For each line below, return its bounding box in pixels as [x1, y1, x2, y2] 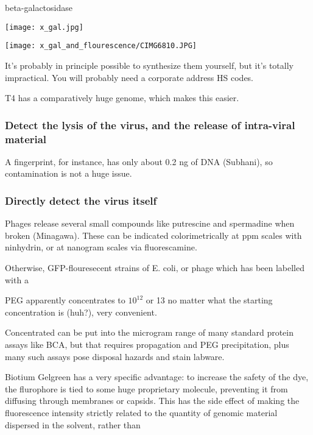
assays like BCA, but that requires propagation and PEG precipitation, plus [5, 338, 289, 350]
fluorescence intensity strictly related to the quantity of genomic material [5, 406, 278, 419]
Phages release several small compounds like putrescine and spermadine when [5, 217, 295, 230]
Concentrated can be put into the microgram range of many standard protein [5, 326, 294, 339]
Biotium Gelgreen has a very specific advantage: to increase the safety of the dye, [5, 370, 309, 383]
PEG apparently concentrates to [5, 294, 125, 306]
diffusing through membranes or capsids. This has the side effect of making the [5, 394, 300, 407]
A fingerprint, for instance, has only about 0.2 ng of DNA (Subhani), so [5, 155, 273, 168]
